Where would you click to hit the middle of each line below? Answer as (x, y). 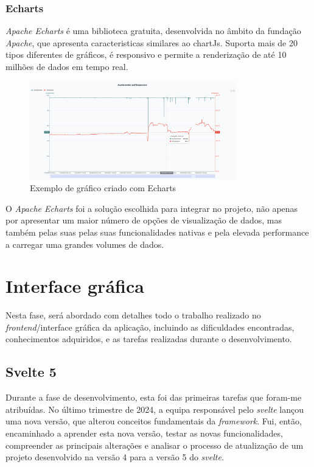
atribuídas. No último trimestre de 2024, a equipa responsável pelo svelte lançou (155, 409)
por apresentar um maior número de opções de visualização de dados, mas (144, 220)
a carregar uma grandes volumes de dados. (85, 244)
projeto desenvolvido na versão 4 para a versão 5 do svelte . (115, 457)
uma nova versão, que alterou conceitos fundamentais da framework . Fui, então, (154, 421)
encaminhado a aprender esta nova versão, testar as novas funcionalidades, (144, 433)
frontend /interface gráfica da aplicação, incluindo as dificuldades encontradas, (150, 327)
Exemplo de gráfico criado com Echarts (103, 188)
